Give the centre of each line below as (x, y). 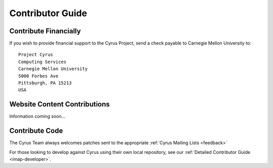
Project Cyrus (36, 55)
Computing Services (42, 62)
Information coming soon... (37, 117)
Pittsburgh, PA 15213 (45, 83)
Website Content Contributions (60, 104)
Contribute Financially (45, 31)
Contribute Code (36, 131)
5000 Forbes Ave (38, 76)
